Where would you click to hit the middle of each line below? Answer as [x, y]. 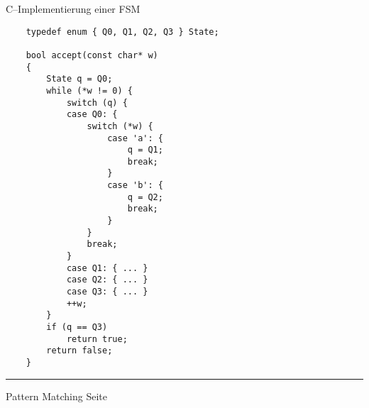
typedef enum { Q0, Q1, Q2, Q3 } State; [122, 32]
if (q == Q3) [77, 327]
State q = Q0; [79, 79]
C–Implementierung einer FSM [73, 9]
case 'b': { [135, 186]
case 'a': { [135, 138]
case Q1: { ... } [107, 268]
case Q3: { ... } [107, 292]
